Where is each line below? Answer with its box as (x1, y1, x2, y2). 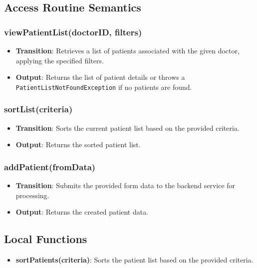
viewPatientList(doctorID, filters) (4, 25, 142, 38)
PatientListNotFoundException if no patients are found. (15, 81, 192, 92)
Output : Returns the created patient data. (15, 207, 149, 217)
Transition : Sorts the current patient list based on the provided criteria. (15, 122, 240, 133)
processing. (15, 190, 49, 200)
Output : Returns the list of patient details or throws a (15, 72, 185, 82)
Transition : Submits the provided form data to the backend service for (15, 180, 236, 191)
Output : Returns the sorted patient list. (15, 139, 141, 150)
